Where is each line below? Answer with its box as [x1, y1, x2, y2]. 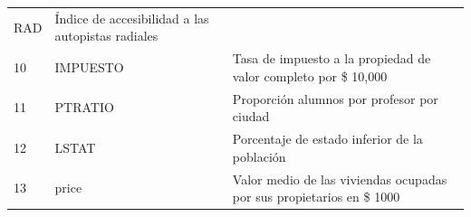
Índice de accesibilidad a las [54, 8, 209, 27]
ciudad [232, 107, 270, 126]
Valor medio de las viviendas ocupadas [232, 169, 447, 188]
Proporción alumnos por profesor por [232, 89, 438, 108]
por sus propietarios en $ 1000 [232, 187, 400, 206]
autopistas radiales [54, 26, 159, 45]
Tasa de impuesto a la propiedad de [232, 49, 431, 68]
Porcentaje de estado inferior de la [232, 129, 423, 148]
